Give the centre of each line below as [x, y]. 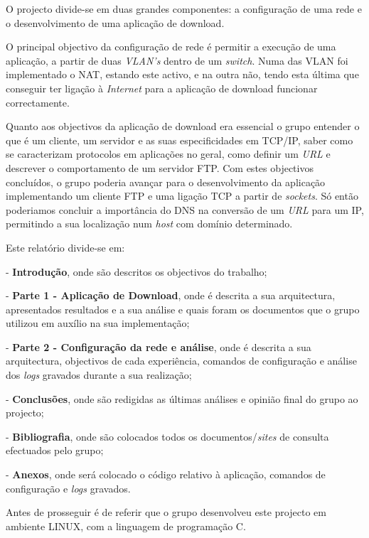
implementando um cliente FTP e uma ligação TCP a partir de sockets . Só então [182, 196]
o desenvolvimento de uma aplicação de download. [115, 22]
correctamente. [38, 102]
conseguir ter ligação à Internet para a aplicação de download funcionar [162, 88]
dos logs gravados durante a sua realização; [99, 375]
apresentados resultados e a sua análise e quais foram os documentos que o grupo [183, 309]
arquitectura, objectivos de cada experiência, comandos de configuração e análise [181, 361]
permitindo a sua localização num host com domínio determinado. [149, 224]
